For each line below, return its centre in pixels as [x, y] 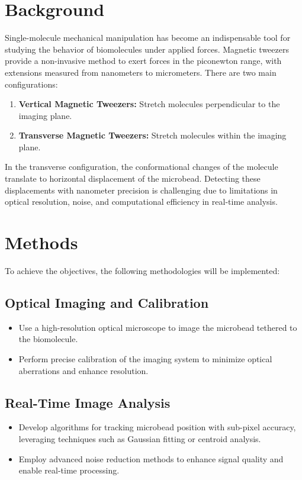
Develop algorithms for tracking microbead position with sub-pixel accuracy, [157, 427]
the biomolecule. [48, 339]
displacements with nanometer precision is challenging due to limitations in [141, 190]
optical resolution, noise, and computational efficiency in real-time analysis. [141, 202]
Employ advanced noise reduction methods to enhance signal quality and [151, 458]
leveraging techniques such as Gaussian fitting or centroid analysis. [140, 438]
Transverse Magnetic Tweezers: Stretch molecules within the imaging [152, 135]
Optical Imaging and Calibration [107, 302]
